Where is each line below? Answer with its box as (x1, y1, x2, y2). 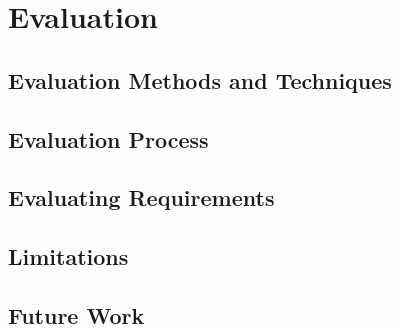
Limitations (8, 241, 129, 272)
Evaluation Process (8, 123, 209, 154)
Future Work (8, 299, 145, 330)
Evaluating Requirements (8, 182, 275, 213)
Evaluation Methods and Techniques (8, 64, 392, 95)
